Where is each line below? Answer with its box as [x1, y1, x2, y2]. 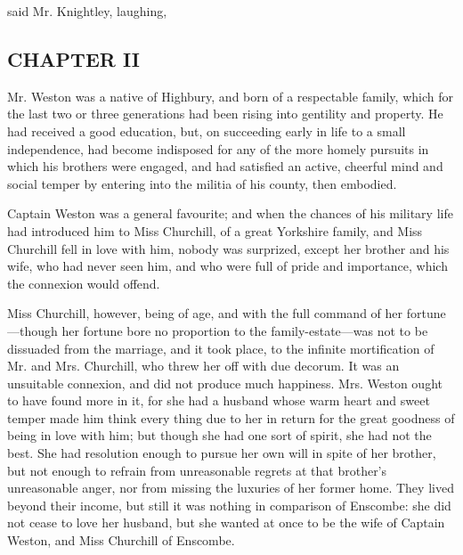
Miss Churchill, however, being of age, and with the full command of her [7, 304, 403, 322]
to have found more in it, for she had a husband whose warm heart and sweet [7, 391, 430, 410]
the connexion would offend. [7, 273, 160, 292]
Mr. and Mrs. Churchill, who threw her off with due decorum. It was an [7, 356, 400, 375]
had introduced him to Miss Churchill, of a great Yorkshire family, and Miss [7, 221, 423, 240]
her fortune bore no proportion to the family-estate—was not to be [61, 321, 428, 339]
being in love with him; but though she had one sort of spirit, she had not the [7, 426, 432, 445]
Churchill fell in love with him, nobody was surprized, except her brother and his [7, 239, 450, 257]
